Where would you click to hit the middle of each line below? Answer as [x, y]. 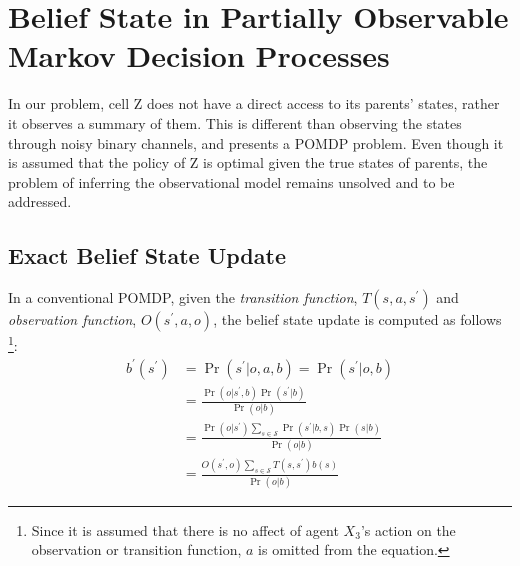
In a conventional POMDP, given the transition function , [183, 297]
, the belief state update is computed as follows [357, 319]
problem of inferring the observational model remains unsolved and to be [231, 181]
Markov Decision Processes [199, 55]
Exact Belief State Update [147, 255]
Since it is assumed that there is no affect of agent [185, 529]
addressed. [40, 201]
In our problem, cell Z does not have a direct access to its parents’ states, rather [254, 103]
